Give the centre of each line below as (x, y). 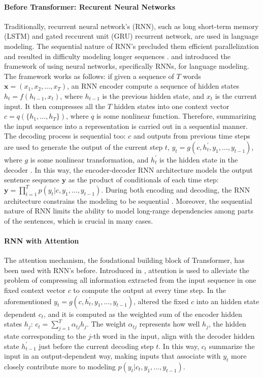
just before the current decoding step (96, 346)
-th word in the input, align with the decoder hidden (173, 336)
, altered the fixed (161, 301)
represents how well (170, 324)
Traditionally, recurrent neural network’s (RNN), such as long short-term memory (131, 26)
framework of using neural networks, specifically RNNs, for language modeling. (127, 66)
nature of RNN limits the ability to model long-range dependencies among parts (129, 211)
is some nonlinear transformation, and (89, 159)
